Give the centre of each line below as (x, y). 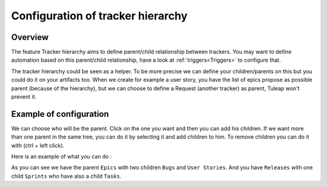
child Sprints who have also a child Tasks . (66, 176)
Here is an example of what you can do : (61, 157)
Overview (30, 37)
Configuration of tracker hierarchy (99, 16)
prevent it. (24, 97)
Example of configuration (60, 114)
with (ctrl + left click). (38, 145)
